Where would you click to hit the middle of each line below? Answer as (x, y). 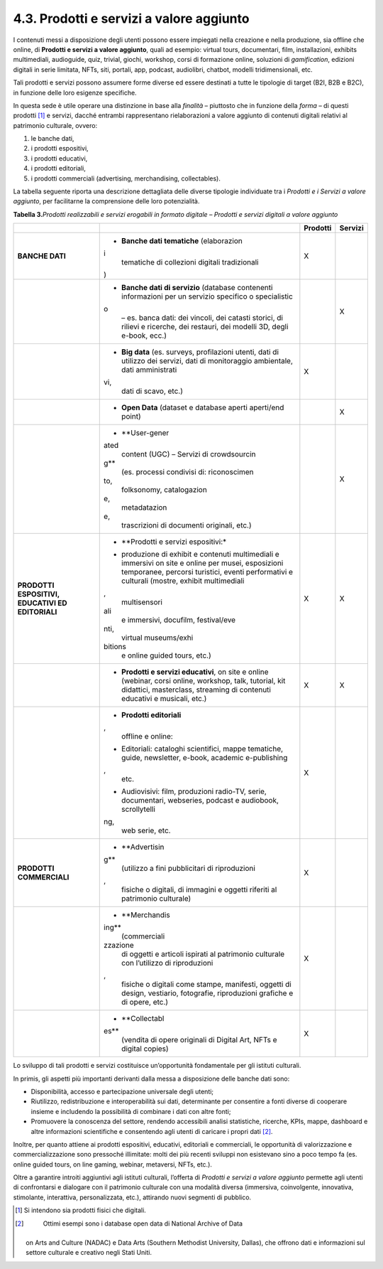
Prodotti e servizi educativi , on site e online (195, 672)
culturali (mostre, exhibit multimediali (183, 581)
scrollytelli (139, 809)
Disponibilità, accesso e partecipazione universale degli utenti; (122, 1091)
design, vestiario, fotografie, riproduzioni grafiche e (207, 993)
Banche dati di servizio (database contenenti (197, 288)
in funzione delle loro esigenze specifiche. (75, 92)
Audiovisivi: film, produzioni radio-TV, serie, (194, 791)
